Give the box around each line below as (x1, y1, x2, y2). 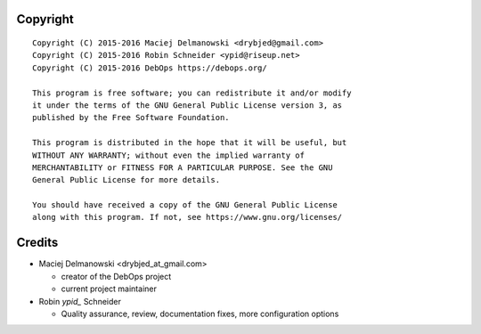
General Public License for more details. (32, 175, 221, 185)
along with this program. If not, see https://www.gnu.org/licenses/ (32, 212, 343, 223)
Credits (16, 235, 59, 250)
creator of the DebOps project (61, 271, 172, 281)
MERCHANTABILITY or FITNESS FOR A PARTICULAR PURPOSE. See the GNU (32, 162, 333, 173)
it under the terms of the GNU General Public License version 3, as (32, 100, 343, 110)
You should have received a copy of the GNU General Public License (32, 200, 338, 210)
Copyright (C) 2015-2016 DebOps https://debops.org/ (32, 62, 267, 73)
